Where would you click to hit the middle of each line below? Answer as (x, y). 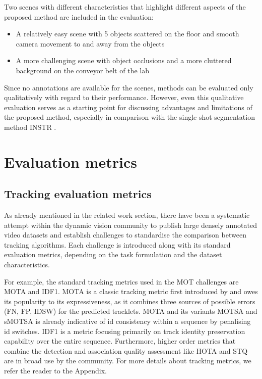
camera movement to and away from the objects (90, 43)
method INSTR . (30, 127)
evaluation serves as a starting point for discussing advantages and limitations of (128, 107)
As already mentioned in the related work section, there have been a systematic (127, 215)
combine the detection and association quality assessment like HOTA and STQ (126, 350)
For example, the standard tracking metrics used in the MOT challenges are (121, 281)
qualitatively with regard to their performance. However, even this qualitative (124, 97)
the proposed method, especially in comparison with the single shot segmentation (129, 117)
